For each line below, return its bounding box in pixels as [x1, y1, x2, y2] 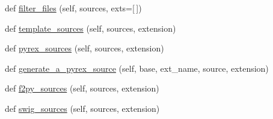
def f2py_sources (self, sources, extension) [5, 82, 159, 94]
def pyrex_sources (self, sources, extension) [5, 42, 164, 54]
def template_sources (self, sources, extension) [5, 22, 176, 34]
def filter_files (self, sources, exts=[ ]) [5, 2, 142, 14]
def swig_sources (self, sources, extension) [5, 102, 160, 114]
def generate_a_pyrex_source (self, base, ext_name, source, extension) [5, 62, 269, 74]
